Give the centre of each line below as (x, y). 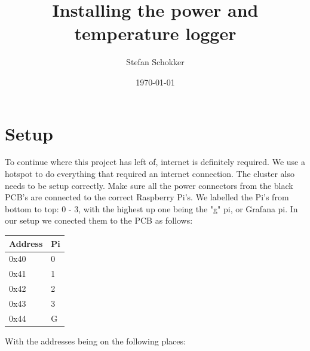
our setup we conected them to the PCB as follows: (99, 220)
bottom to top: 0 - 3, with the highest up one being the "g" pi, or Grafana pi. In (151, 208)
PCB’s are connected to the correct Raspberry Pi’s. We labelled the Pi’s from (147, 197)
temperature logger (155, 33)
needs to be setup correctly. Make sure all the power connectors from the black (149, 185)
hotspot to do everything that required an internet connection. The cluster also (150, 174)
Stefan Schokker (155, 62)
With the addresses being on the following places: (95, 341)
